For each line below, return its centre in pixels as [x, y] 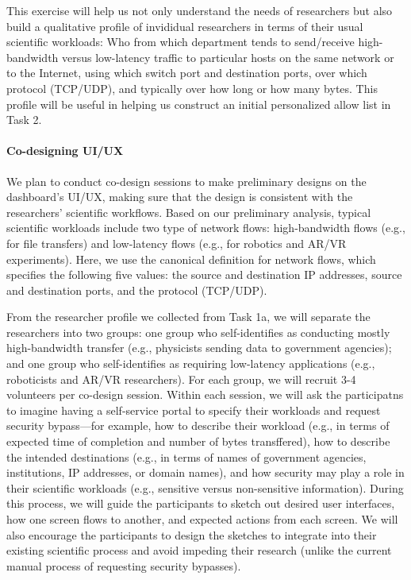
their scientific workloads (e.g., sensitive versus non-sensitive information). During [205, 487]
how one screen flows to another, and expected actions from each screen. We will [202, 519]
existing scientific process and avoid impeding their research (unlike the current [199, 550]
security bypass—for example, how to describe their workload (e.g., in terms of [198, 425]
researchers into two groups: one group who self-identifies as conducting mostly [198, 332]
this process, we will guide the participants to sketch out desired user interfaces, [201, 503]
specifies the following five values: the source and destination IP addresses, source [204, 275]
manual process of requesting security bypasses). [124, 565]
